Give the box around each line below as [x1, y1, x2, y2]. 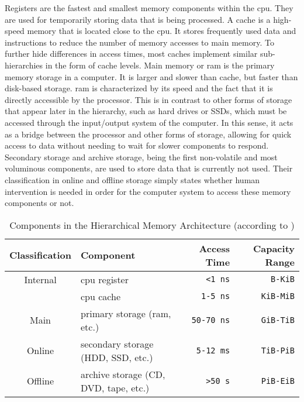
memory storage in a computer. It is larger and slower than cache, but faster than [5, 70, 298, 83]
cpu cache [81, 289, 121, 303]
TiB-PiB [261, 345, 295, 355]
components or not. [5, 197, 74, 209]
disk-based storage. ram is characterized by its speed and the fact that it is [5, 82, 273, 94]
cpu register [81, 272, 129, 286]
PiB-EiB [261, 376, 295, 386]
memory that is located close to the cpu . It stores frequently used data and [27, 25, 296, 37]
